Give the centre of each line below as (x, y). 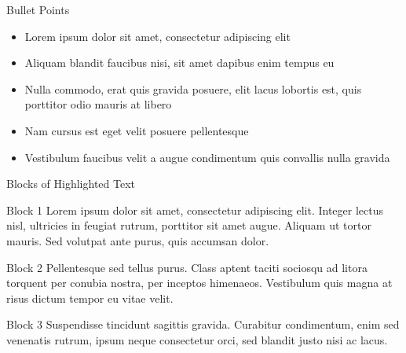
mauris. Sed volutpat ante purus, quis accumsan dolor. (138, 240)
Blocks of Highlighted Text (71, 184)
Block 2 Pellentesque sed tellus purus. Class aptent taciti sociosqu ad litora (187, 267)
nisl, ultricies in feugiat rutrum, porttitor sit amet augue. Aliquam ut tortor (189, 225)
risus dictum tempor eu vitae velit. (90, 298)
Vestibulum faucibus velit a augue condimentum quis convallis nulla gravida (207, 157)
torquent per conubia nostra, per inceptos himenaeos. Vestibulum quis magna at (199, 283)
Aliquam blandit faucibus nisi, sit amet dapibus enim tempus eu (179, 63)
